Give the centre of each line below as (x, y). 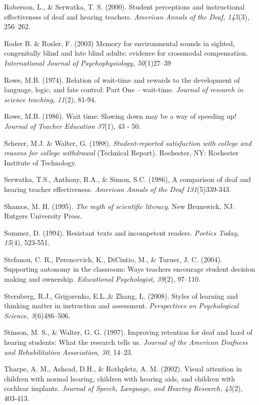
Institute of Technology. (40, 162)
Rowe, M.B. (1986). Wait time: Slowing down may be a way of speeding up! (120, 116)
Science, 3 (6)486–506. (37, 315)
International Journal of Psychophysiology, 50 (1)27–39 (87, 62)
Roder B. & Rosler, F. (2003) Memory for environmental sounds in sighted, (119, 43)
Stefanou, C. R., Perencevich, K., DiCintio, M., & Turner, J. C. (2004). (113, 259)
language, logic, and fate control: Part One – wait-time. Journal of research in (124, 89)
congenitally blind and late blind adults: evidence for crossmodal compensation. (126, 53)
